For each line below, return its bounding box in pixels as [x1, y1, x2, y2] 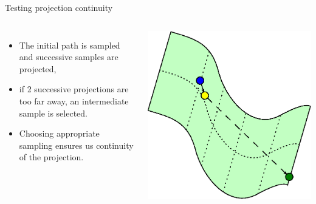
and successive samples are [19, 50, 118, 63]
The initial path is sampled [19, 38, 120, 51]
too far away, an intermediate [19, 94, 129, 107]
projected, [19, 62, 57, 75]
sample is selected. [19, 106, 88, 119]
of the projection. [19, 151, 84, 163]
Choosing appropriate [19, 127, 100, 140]
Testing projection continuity [5, 1, 113, 13]
